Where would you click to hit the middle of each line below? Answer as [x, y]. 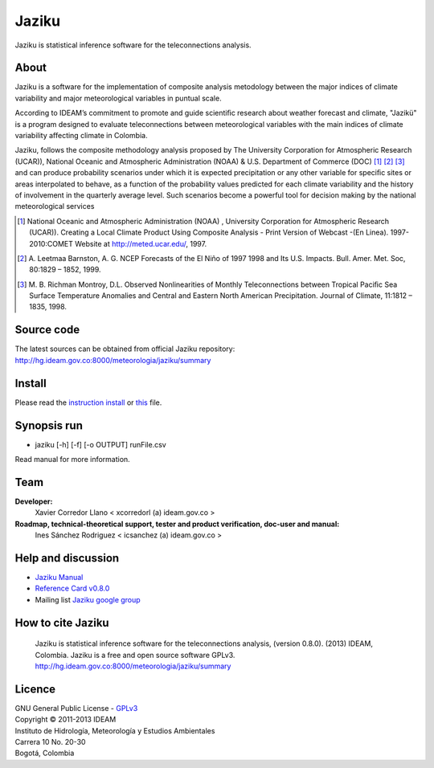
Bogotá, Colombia [45, 753]
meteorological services [55, 206]
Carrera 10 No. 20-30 [50, 742]
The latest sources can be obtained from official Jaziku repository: [125, 349]
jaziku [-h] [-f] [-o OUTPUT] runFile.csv [100, 444]
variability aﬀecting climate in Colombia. [81, 136]
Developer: [34, 501]
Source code [47, 330]
